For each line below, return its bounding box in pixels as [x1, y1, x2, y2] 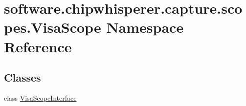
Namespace [106, 17, 184, 37]
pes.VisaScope [4, 17, 101, 37]
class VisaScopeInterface [4, 92, 77, 103]
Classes [4, 70, 41, 85]
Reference [4, 36, 72, 56]
